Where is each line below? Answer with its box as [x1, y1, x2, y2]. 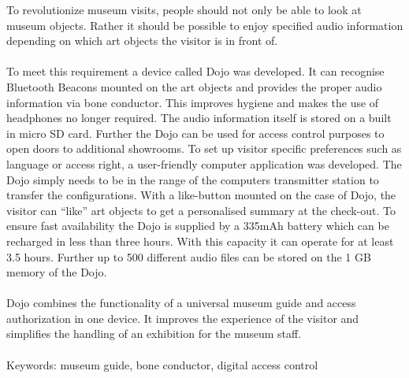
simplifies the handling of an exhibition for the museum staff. [6, 325, 302, 342]
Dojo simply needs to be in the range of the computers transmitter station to [6, 171, 379, 187]
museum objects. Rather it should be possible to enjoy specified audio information [6, 17, 403, 33]
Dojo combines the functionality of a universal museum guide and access [6, 295, 356, 311]
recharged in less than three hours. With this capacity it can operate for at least [6, 232, 394, 249]
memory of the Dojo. [6, 264, 107, 280]
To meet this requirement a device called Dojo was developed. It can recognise [6, 63, 385, 80]
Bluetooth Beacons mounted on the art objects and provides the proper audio [6, 78, 382, 94]
